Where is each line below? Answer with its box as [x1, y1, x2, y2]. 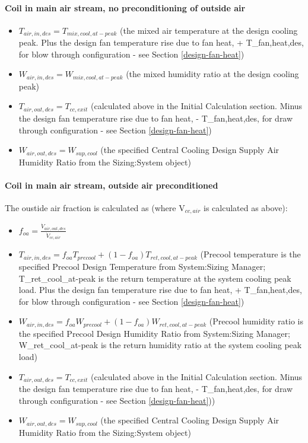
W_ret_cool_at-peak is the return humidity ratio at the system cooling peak [18, 339, 302, 351]
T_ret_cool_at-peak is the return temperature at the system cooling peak [18, 272, 291, 284]
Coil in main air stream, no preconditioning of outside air [5, 1, 246, 14]
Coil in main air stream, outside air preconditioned [5, 179, 218, 191]
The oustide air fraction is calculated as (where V [5, 201, 185, 213]
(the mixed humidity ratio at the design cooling [126, 68, 299, 80]
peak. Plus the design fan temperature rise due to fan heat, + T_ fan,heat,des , [18, 36, 304, 49]
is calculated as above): [204, 201, 288, 213]
